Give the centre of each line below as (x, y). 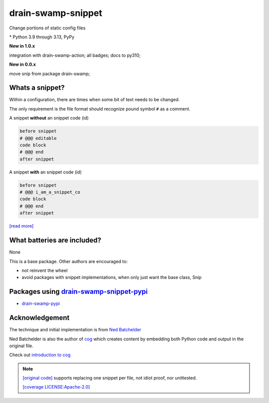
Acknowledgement (39, 318)
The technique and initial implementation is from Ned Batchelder (75, 330)
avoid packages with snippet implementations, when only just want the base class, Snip (112, 277)
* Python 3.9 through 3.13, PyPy (42, 37)
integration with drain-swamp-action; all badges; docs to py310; (75, 55)
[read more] (21, 226)
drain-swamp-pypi (41, 303)
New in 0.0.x (22, 64)
